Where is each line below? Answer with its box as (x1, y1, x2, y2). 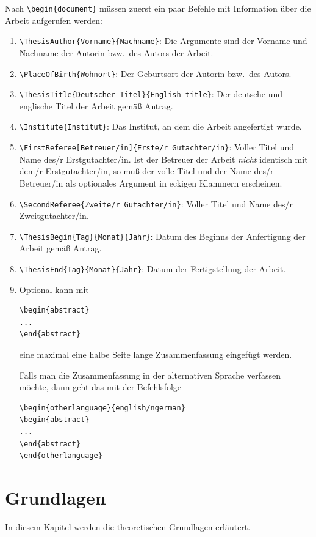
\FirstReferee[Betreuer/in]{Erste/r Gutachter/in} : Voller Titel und (19, 141, 295, 154)
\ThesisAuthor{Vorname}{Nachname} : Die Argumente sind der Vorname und (19, 34, 307, 47)
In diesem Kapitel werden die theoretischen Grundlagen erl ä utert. (5, 520, 251, 533)
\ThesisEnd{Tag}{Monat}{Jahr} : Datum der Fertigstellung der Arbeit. (19, 262, 286, 275)
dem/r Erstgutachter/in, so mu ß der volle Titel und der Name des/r (19, 165, 274, 177)
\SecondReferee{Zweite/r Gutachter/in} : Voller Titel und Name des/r (19, 197, 293, 210)
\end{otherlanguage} (19, 451, 102, 461)
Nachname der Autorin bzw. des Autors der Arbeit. (19, 46, 214, 59)
